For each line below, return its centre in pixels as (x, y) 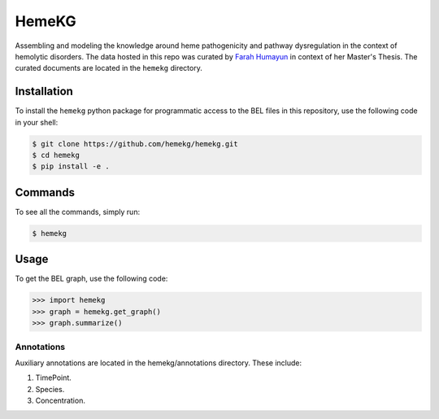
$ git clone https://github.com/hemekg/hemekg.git (135, 144)
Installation (44, 92)
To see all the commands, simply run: (78, 212)
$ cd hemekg (56, 155)
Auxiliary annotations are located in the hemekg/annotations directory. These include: (159, 363)
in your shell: (37, 122)
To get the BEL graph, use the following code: (91, 279)
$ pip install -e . (71, 166)
